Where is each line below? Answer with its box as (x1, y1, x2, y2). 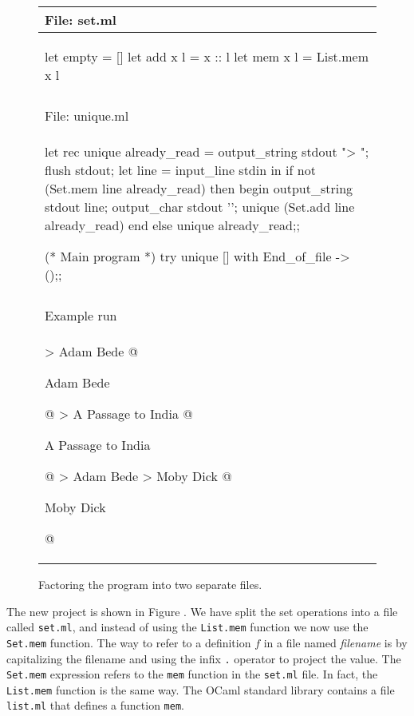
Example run (45, 306, 117, 324)
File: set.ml (45, 10, 116, 29)
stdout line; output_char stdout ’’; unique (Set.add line (45, 197, 355, 216)
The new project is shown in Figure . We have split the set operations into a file (6, 603, 398, 619)
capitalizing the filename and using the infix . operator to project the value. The (6, 650, 401, 666)
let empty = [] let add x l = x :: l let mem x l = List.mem (45, 47, 369, 66)
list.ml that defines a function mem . (6, 697, 184, 714)
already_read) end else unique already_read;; (45, 216, 300, 234)
